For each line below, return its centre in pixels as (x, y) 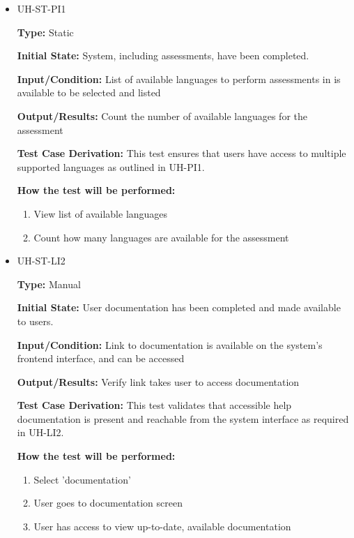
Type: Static (45, 32)
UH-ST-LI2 (41, 261)
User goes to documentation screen (108, 503)
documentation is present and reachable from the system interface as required (183, 418)
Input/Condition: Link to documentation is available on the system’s (170, 344)
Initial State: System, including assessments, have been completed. (163, 55)
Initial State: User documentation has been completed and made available (179, 307)
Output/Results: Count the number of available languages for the (162, 115)
